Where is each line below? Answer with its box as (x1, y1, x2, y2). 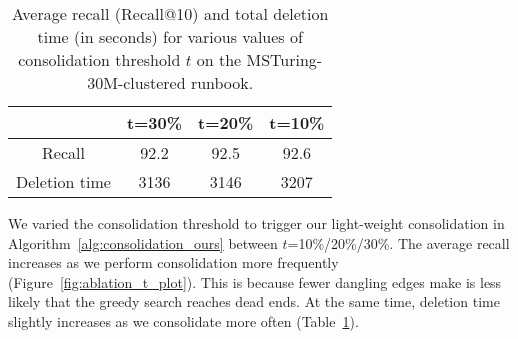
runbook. (190, 71, 254, 94)
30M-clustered (87, 71, 186, 94)
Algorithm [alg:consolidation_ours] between (8, 232, 278, 253)
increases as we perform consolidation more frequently (8, 252, 339, 273)
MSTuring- (246, 48, 323, 71)
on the (196, 48, 242, 71)
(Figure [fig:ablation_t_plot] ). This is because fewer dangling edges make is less (8, 271, 502, 292)
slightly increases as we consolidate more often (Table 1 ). (8, 310, 359, 331)
